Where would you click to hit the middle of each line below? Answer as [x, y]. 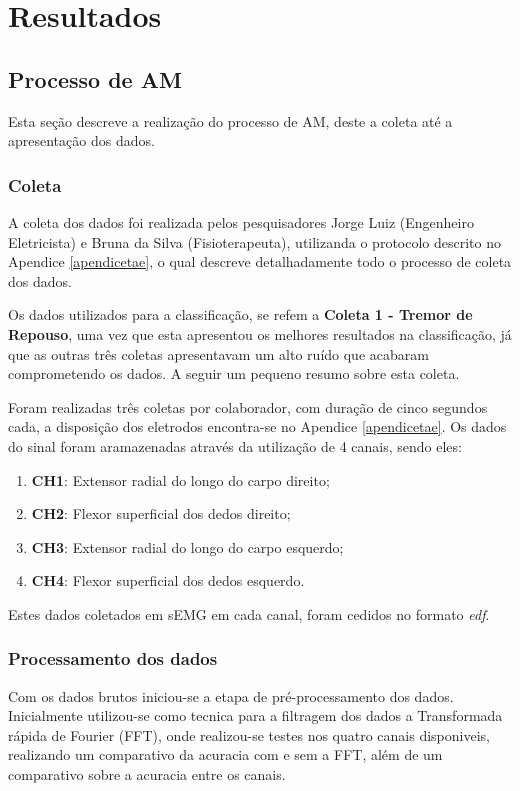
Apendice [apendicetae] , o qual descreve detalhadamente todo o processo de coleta [260, 261]
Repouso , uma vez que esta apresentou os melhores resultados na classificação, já [260, 333]
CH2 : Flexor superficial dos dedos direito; [161, 513]
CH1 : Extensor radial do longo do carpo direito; [180, 479]
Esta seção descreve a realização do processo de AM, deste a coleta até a [230, 120]
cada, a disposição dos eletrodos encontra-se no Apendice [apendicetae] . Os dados [257, 426]
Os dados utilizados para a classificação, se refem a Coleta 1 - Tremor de [240, 314]
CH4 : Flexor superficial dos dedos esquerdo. [168, 580]
